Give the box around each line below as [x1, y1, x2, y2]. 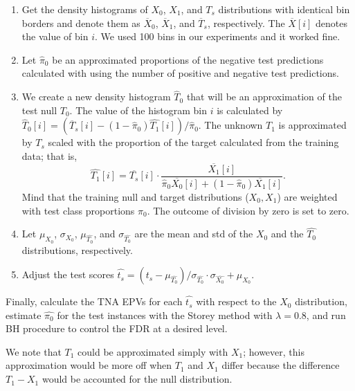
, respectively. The [207, 15, 285, 30]
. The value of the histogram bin [69, 102, 208, 117]
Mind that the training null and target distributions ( [21, 189, 249, 203]
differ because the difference [221, 358, 340, 372]
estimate [6, 307, 42, 322]
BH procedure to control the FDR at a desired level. [6, 321, 228, 336]
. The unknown [198, 118, 263, 132]
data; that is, [21, 148, 78, 163]
